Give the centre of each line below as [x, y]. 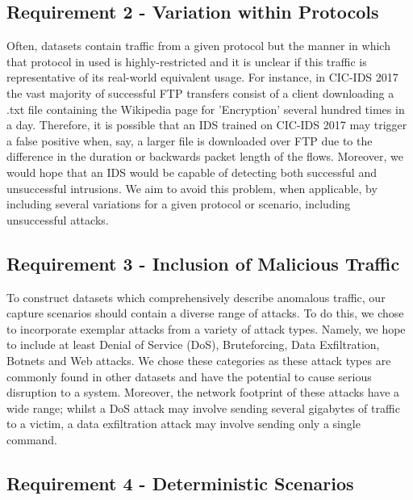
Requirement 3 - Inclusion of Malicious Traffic [203, 263]
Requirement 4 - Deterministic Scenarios [180, 483]
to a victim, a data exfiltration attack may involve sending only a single [184, 424]
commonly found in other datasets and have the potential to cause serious [189, 376]
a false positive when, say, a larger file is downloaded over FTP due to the [190, 140]
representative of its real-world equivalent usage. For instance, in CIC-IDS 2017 [202, 77]
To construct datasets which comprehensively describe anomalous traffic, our [196, 297]
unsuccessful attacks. [58, 219]
